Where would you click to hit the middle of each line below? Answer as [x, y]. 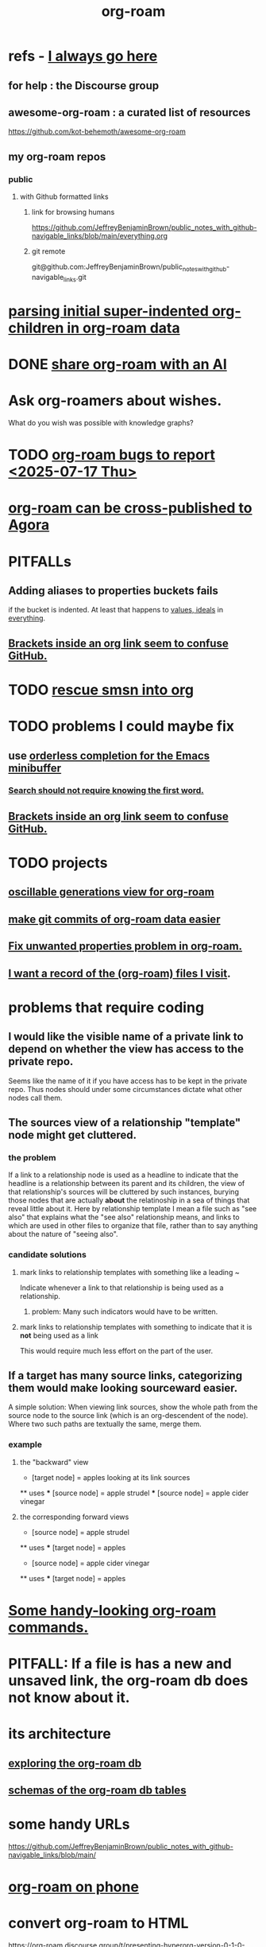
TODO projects [58, 863]
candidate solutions [48, 1255]
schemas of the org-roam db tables [97, 1791]
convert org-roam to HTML [98, 1924]
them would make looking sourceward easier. [123, 1387]
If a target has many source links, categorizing [125, 1376]
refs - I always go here [83, 56]
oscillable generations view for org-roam [111, 892]
